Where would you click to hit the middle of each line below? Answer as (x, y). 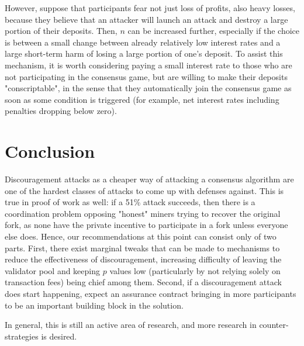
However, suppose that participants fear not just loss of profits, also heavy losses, (150, 8)
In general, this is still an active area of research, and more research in (131, 325)
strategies (22, 336)
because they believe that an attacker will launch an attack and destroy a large (146, 19)
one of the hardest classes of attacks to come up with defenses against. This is (144, 190)
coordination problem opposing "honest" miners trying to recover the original (143, 213)
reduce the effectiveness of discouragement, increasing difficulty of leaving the (143, 259)
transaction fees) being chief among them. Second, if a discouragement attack (143, 282)
